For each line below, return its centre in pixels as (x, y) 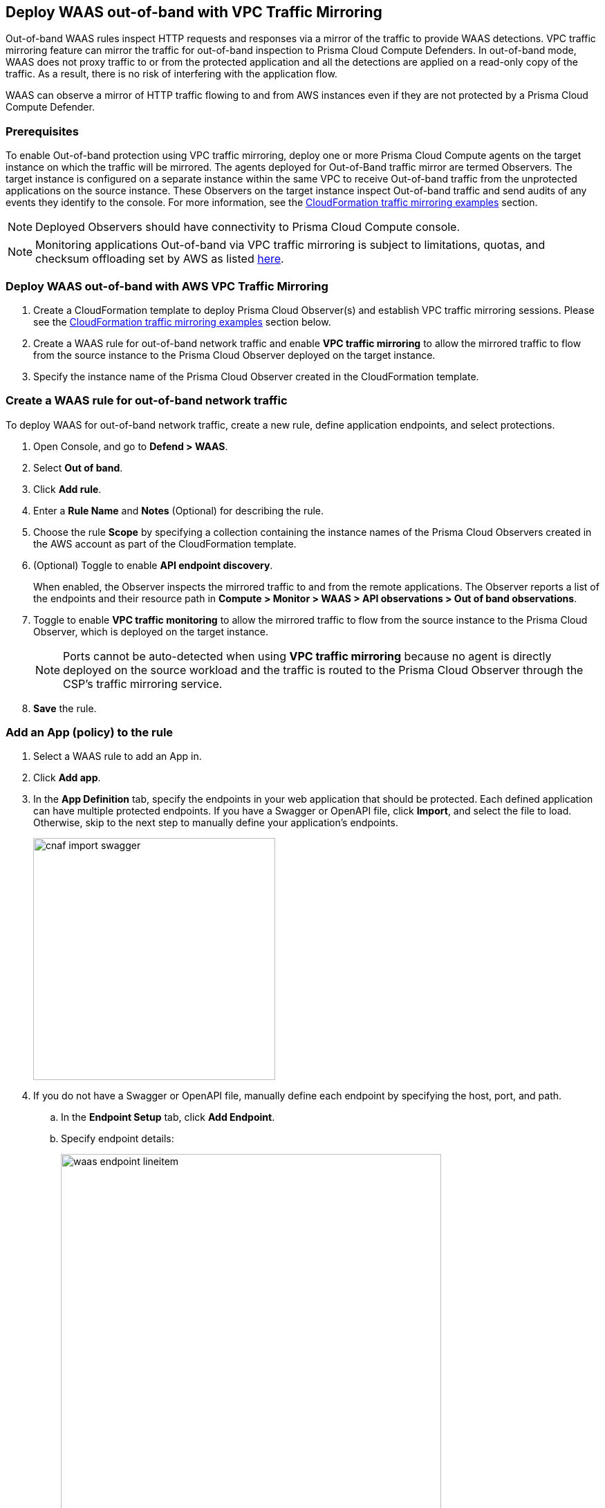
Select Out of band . (78, 467)
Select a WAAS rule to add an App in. (118, 756)
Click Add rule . (67, 489)
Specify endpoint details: (118, 1139)
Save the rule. (65, 708)
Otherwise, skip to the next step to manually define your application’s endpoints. (216, 823)
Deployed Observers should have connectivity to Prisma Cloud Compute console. (248, 227)
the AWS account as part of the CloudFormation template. (165, 543)
